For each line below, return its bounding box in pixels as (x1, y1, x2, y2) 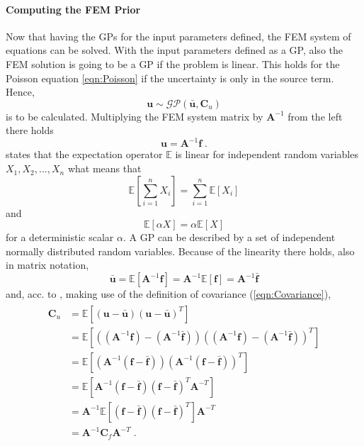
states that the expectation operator (6, 147, 163, 162)
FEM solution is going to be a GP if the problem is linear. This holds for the (6, 56, 340, 71)
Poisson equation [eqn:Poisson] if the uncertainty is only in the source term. (6, 70, 334, 85)
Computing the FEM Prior (6, 1, 141, 16)
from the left (288, 108, 343, 123)
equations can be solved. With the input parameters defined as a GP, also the (6, 43, 343, 57)
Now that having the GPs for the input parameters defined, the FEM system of (6, 28, 351, 43)
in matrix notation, (6, 257, 89, 272)
